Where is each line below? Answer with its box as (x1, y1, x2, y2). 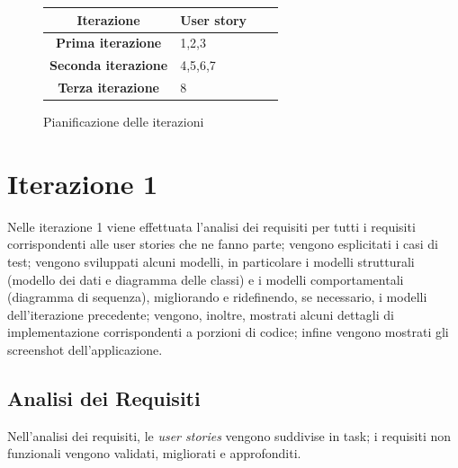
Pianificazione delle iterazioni (43, 112, 204, 131)
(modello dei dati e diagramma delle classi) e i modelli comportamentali (7, 269, 404, 288)
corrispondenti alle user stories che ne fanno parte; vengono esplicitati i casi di (7, 234, 438, 253)
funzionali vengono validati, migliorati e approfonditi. (7, 444, 301, 463)
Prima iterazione (55, 33, 162, 52)
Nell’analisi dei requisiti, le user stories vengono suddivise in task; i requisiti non (7, 426, 452, 445)
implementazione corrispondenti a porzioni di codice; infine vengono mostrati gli (7, 322, 449, 341)
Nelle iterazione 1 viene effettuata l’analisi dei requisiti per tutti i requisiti (7, 216, 416, 235)
